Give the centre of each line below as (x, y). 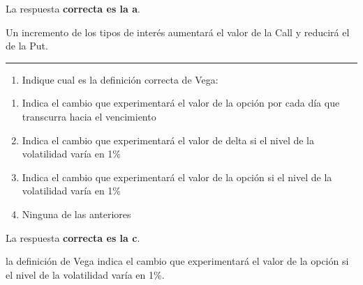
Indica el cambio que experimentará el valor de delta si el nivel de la (168, 140)
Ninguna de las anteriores (76, 214)
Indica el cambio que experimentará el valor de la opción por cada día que (181, 103)
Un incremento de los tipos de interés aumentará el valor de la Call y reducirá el (178, 32)
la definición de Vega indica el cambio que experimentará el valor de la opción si (177, 261)
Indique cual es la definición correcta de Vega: (120, 79)
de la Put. (27, 46)
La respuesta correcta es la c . (73, 237)
